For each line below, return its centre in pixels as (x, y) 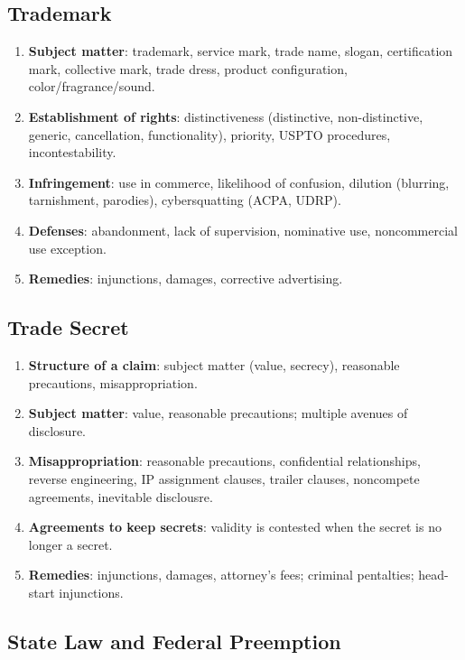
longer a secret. (70, 544)
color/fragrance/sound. (92, 86)
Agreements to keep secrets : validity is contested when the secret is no (235, 527)
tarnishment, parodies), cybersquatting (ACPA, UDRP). (185, 200)
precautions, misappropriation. (113, 382)
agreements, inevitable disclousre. (121, 496)
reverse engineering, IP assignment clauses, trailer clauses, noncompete (224, 478)
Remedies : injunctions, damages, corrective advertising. (186, 279)
